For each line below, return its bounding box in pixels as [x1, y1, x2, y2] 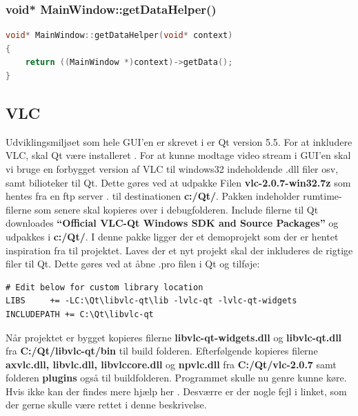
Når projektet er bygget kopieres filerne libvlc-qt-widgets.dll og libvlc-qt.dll [6, 330, 342, 344]
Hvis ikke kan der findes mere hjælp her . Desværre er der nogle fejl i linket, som [6, 384, 347, 398]
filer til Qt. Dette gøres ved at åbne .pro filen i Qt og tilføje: [6, 256, 260, 271]
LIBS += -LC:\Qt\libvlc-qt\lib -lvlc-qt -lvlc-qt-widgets [6, 296, 297, 306]
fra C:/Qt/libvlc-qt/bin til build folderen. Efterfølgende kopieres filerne [6, 343, 318, 358]
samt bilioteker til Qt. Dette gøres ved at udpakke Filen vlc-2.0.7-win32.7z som [6, 175, 351, 189]
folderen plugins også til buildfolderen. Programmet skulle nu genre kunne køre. [6, 370, 347, 385]
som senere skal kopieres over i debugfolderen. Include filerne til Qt [34, 202, 319, 216]
